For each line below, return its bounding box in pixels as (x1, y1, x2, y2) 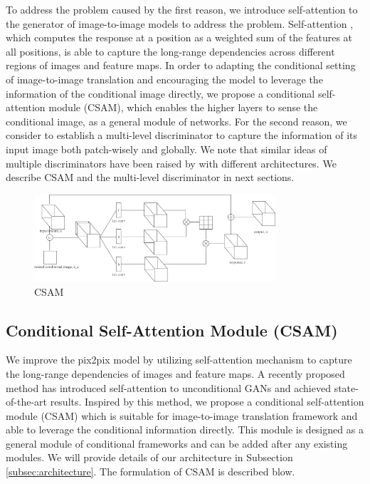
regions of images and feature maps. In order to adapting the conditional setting (6, 58, 356, 73)
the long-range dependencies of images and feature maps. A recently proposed (6, 366, 345, 381)
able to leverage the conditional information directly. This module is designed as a (6, 422, 364, 437)
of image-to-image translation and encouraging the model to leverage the (6, 71, 323, 86)
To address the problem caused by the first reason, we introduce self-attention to (6, 2, 358, 16)
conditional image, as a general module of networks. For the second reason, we (6, 113, 347, 128)
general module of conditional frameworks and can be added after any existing (6, 436, 348, 450)
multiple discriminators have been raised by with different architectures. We (6, 155, 337, 170)
